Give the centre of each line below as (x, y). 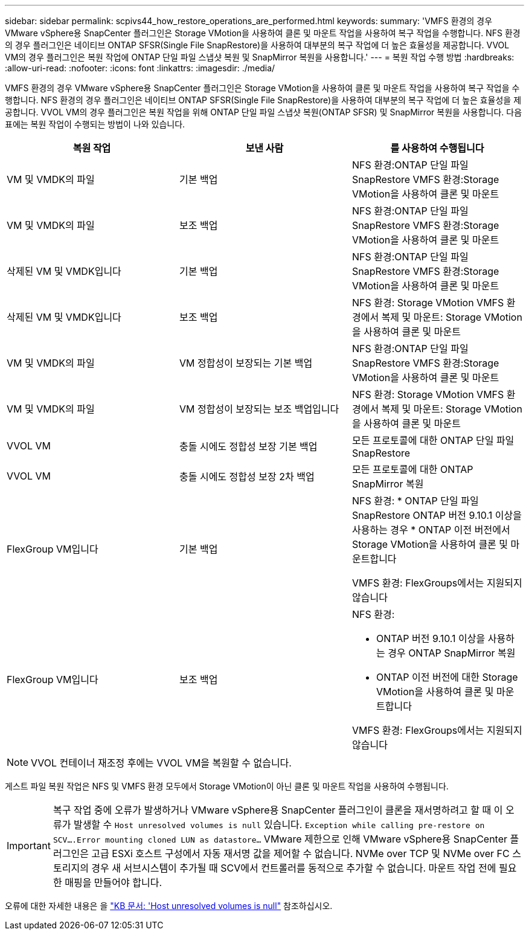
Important (29, 846)
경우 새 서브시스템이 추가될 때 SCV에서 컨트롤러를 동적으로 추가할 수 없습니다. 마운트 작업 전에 (294, 868)
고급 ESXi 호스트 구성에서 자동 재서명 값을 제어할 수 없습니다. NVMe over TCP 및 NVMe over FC (300, 853)
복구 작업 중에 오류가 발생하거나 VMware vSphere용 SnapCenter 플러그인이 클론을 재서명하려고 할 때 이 (278, 810)
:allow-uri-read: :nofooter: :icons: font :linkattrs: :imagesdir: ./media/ (140, 68)
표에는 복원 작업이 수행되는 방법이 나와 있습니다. (95, 124)
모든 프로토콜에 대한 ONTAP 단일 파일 (433, 440)
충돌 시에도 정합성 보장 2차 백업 (247, 477)
